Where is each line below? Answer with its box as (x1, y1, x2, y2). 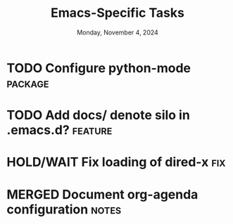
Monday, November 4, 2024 (76, 28, 159, 37)
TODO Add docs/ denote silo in (6, 107, 191, 124)
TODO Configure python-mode (6, 60, 191, 76)
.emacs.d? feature (6, 122, 113, 138)
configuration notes (6, 202, 122, 217)
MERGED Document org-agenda (6, 186, 199, 202)
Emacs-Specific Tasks (51, 5, 184, 21)
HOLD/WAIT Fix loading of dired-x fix (6, 154, 226, 170)
